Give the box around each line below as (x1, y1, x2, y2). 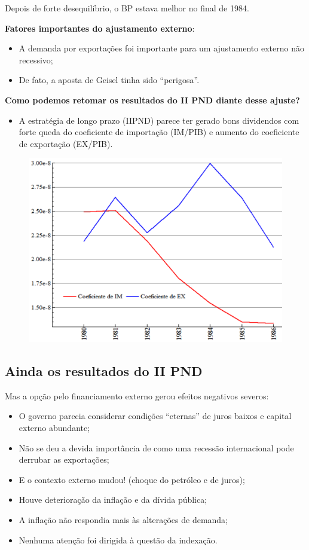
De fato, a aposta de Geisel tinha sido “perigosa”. (19, 74, 200, 86)
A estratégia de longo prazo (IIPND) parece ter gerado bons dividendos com (19, 114, 299, 126)
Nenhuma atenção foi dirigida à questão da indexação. (19, 533, 218, 546)
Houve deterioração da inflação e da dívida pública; (19, 493, 207, 506)
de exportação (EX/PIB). (19, 137, 113, 149)
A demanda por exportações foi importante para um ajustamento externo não (19, 42, 304, 54)
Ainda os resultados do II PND (5, 361, 203, 380)
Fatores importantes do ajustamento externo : (5, 22, 195, 34)
